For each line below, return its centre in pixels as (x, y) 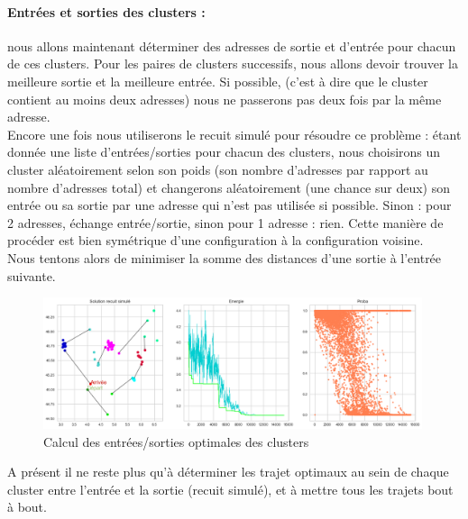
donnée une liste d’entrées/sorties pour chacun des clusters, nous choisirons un (224, 152)
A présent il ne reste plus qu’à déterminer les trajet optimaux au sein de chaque (228, 472)
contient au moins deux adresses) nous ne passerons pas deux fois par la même (225, 99)
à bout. (27, 507)
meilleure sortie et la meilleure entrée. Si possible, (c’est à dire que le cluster (218, 81)
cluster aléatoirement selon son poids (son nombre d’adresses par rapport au (218, 169)
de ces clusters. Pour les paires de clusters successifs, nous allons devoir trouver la (233, 64)
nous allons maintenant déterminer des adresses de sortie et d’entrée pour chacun (232, 46)
